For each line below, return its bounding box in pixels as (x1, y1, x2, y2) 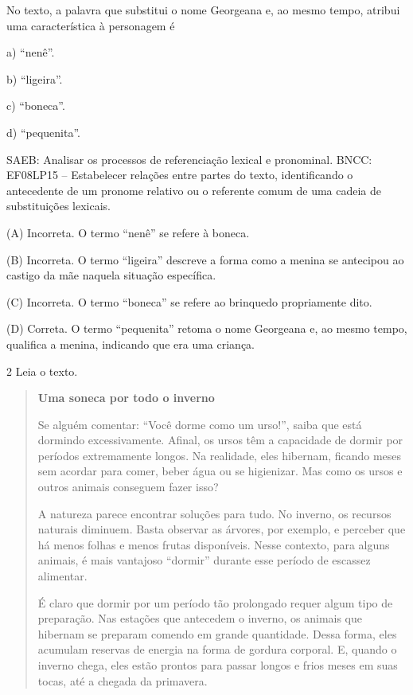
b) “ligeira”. (6, 70, 63, 87)
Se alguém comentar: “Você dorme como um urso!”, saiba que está (37, 416, 362, 432)
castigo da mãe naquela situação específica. (6, 267, 216, 283)
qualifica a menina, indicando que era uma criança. (6, 335, 255, 352)
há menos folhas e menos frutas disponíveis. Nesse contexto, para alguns (37, 536, 390, 552)
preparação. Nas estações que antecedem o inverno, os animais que (37, 610, 363, 627)
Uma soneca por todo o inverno (37, 389, 215, 406)
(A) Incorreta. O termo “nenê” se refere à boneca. (6, 224, 250, 240)
